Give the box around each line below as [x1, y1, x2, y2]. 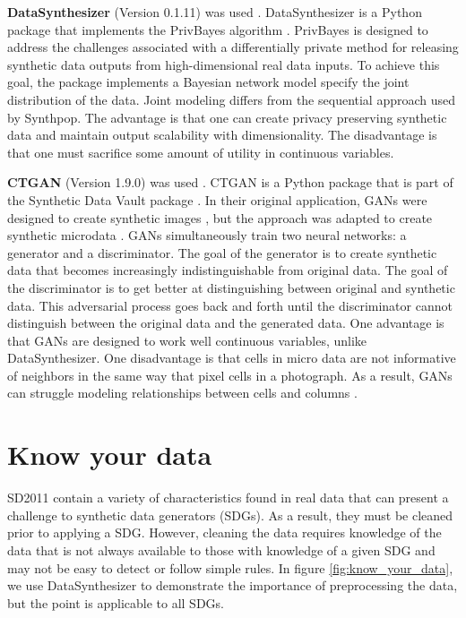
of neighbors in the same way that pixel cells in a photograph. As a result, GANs [7, 365, 453, 384]
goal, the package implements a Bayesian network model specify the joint [7, 73, 410, 91]
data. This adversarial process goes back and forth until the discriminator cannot [7, 296, 453, 314]
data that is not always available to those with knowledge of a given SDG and [7, 540, 436, 559]
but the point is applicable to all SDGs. [7, 593, 224, 612]
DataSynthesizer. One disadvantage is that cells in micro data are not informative [7, 348, 456, 367]
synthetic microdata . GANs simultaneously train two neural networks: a [7, 226, 407, 245]
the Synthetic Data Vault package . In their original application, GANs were [7, 190, 427, 209]
